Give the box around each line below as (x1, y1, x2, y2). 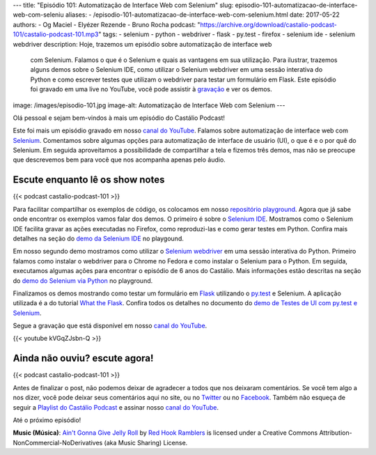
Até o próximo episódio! (13, 415, 81, 424)
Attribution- (319, 429, 352, 437)
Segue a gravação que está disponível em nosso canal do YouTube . (13, 321, 207, 330)
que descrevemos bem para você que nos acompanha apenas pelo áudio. (13, 155, 226, 164)
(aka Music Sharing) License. (104, 438, 188, 447)
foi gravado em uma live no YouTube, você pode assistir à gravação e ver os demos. (30, 85, 272, 93)
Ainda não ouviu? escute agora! (13, 353, 154, 364)
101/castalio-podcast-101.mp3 (13, 30, 99, 38)
